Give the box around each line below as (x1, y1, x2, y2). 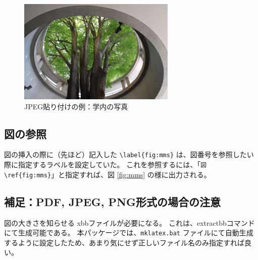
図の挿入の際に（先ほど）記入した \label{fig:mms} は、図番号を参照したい (4, 149, 254, 160)
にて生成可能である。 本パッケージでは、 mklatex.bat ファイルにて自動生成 (4, 227, 253, 238)
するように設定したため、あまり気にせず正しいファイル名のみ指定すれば (4, 237, 244, 247)
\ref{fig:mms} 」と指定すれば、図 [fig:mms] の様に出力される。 (4, 169, 211, 179)
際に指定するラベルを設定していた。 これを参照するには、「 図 (4, 159, 207, 170)
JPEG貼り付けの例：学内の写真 (24, 101, 128, 111)
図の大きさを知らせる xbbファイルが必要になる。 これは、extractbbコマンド (4, 217, 255, 228)
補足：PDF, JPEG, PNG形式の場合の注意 (4, 193, 221, 209)
